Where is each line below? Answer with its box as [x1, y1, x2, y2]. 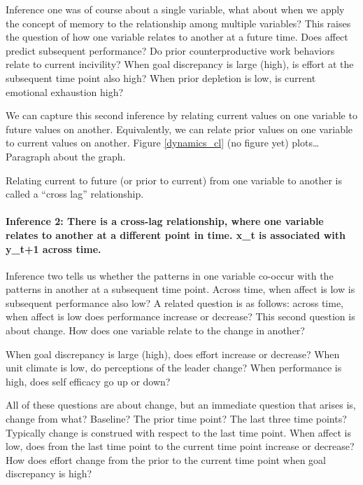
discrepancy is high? [6, 466, 92, 481]
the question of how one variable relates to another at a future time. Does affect [6, 29, 348, 44]
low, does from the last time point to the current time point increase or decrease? [6, 439, 355, 453]
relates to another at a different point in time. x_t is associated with [6, 227, 346, 242]
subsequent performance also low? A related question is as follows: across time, [6, 295, 344, 310]
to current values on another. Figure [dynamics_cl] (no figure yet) [6, 135, 289, 150]
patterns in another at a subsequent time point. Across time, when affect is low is [6, 282, 355, 296]
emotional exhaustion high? [6, 84, 124, 99]
